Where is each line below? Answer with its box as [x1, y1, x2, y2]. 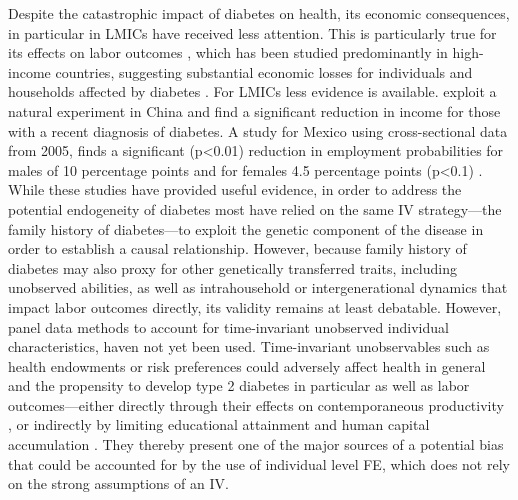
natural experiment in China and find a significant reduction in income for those [8, 100, 501, 121]
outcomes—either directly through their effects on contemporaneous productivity [8, 394, 504, 415]
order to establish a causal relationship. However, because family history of [8, 238, 467, 259]
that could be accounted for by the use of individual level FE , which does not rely [8, 453, 510, 474]
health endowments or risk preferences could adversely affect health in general [8, 355, 486, 376]
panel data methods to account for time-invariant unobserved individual [8, 316, 449, 337]
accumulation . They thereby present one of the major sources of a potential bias [8, 434, 504, 455]
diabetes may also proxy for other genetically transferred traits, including [8, 257, 458, 278]
